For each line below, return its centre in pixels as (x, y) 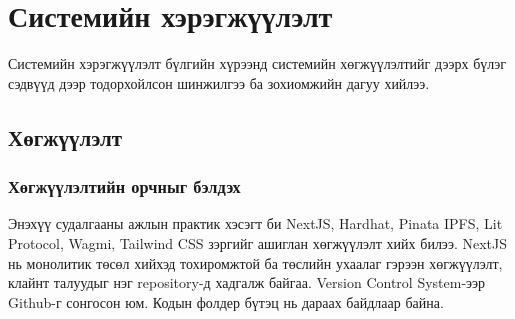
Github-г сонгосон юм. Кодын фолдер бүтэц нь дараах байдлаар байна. (226, 301)
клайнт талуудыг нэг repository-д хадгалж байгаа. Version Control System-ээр (247, 282)
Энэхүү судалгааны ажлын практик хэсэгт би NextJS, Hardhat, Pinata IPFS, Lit (255, 223)
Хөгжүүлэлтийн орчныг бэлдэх (124, 186)
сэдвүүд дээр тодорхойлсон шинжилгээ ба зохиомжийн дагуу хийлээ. (219, 82)
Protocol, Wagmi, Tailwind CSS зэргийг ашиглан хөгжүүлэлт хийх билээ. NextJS (257, 242)
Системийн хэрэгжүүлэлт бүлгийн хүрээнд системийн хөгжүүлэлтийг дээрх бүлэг (257, 63)
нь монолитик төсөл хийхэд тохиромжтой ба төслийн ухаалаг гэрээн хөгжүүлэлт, (255, 262)
